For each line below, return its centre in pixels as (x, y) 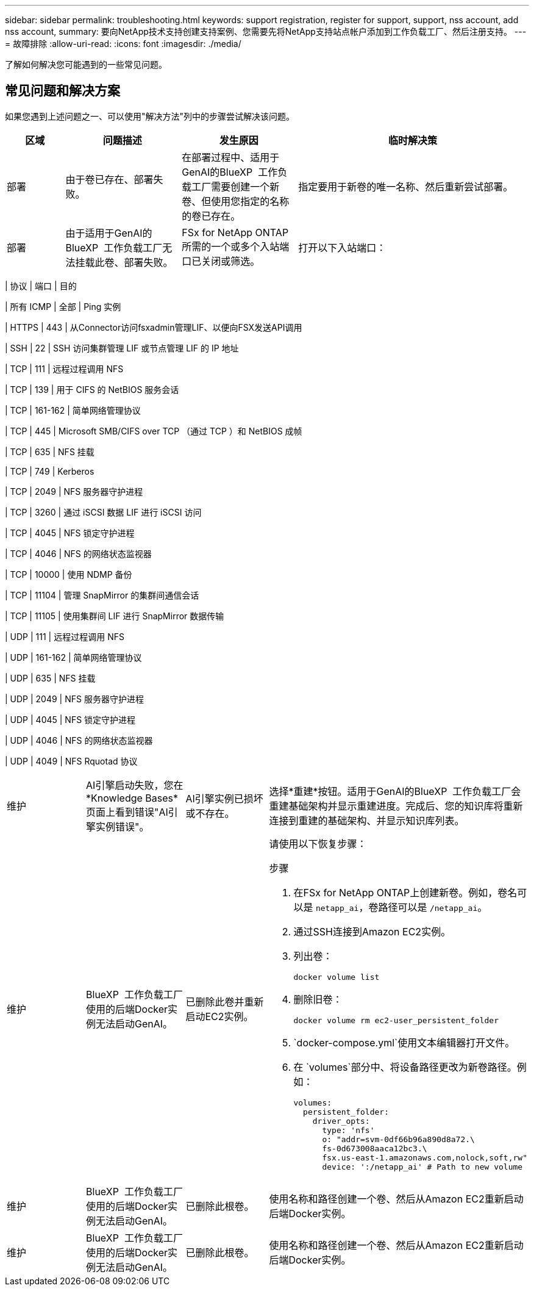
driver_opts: (341, 1121)
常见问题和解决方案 (62, 91)
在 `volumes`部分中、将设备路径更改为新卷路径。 (405, 1067)
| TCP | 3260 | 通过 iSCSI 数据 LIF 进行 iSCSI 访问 (103, 512)
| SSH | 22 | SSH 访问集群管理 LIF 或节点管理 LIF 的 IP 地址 (122, 348)
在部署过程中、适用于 (231, 157)
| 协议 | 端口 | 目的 (41, 286)
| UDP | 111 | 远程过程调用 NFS (65, 636)
